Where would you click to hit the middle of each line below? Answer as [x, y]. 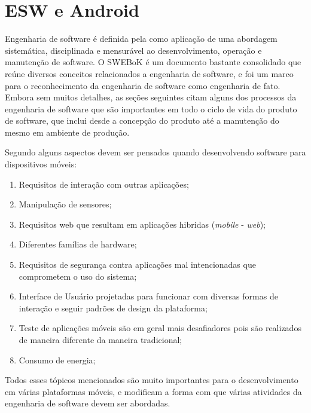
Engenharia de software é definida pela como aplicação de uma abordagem [141, 39]
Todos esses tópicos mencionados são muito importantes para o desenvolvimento [152, 380]
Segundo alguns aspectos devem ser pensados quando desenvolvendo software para [155, 152]
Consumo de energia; [57, 360]
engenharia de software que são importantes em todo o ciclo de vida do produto [151, 108]
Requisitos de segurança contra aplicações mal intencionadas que [137, 264]
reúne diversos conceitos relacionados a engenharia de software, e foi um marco [149, 73]
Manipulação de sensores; [65, 204]
